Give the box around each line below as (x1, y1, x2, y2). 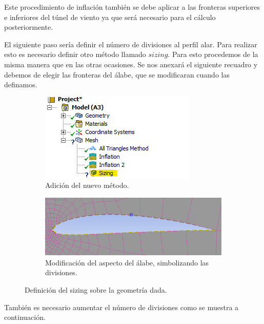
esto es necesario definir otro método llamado (4, 49, 146, 60)
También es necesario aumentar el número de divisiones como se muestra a (4, 301, 239, 312)
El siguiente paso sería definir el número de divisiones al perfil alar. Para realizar (4, 39, 257, 49)
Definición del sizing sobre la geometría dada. (25, 284, 167, 295)
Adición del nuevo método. (45, 180, 129, 190)
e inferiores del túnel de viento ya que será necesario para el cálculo (4, 11, 216, 22)
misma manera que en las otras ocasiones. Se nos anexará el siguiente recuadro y (4, 59, 258, 69)
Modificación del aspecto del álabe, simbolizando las (45, 257, 209, 268)
